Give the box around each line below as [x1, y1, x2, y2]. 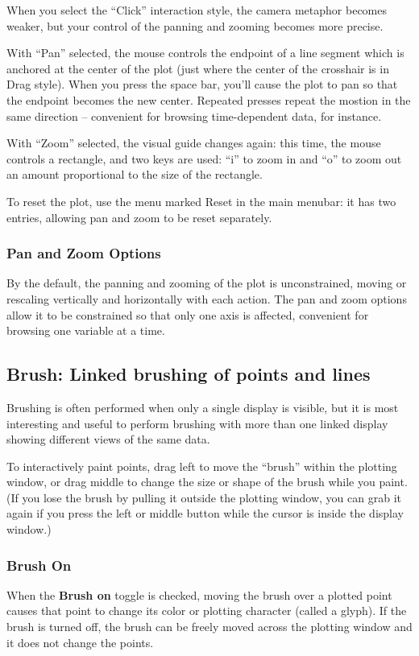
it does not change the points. [6, 633, 154, 650]
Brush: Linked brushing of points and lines [6, 361, 371, 386]
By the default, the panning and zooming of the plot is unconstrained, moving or [6, 274, 407, 291]
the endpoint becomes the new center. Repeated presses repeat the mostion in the [6, 91, 411, 108]
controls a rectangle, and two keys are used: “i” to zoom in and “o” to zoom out [6, 150, 402, 167]
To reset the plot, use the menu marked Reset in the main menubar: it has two [6, 192, 396, 209]
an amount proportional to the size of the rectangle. [6, 166, 263, 183]
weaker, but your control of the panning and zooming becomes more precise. [6, 17, 384, 34]
